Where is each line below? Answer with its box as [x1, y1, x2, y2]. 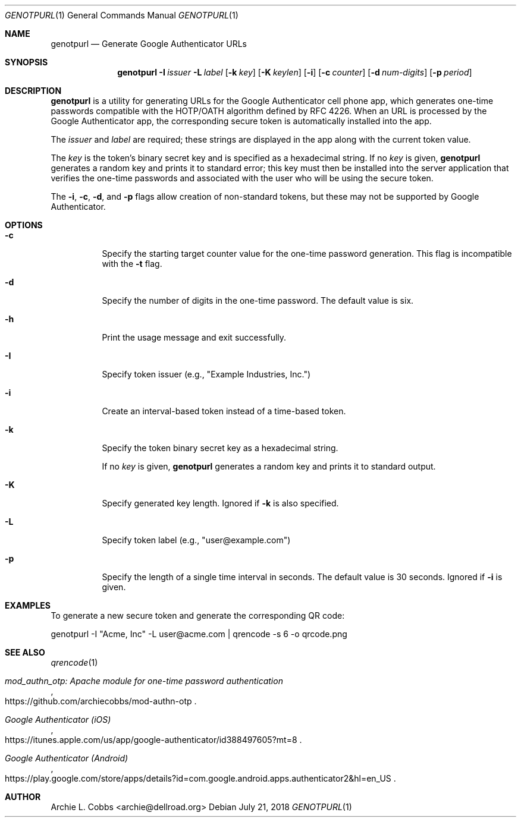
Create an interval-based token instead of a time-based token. [102, 406, 346, 416]
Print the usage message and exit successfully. [102, 332, 287, 342]
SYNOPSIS [5, 57, 48, 67]
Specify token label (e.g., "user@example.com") [102, 535, 291, 545]
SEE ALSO [5, 647, 45, 657]
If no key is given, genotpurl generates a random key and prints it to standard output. [102, 461, 436, 471]
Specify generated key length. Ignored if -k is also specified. [102, 498, 339, 508]
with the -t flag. [102, 259, 162, 269]
